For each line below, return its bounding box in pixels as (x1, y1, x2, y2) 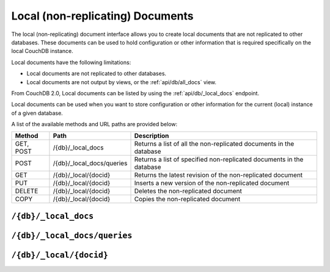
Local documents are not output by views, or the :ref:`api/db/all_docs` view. (26, 78, 217, 85)
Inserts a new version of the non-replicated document (134, 179, 290, 187)
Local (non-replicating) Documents (11, 9, 194, 23)
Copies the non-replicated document (134, 195, 241, 204)
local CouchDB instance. (11, 48, 73, 55)
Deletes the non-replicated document (134, 187, 243, 195)
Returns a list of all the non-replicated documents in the (134, 140, 295, 148)
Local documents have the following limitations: (11, 59, 131, 66)
